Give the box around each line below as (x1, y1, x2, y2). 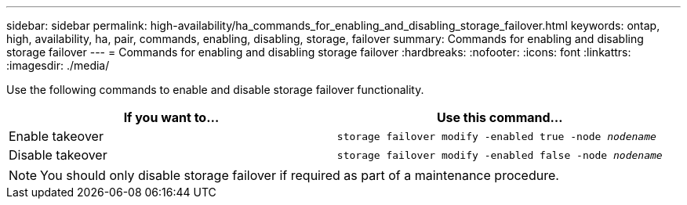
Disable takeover (9, 147, 107, 163)
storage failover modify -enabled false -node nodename (336, 149, 663, 161)
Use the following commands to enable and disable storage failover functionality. (6, 83, 424, 96)
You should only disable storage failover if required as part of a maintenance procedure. (40, 167, 559, 183)
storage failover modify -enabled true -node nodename (336, 130, 656, 142)
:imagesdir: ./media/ (6, 59, 110, 72)
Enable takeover (9, 128, 104, 144)
